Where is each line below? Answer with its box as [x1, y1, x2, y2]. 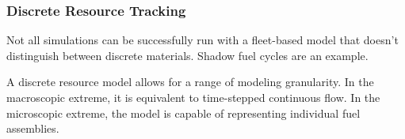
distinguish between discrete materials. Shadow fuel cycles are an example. [6, 47, 369, 63]
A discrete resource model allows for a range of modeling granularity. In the [6, 73, 374, 90]
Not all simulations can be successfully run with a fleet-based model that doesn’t [6, 32, 399, 48]
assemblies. [6, 120, 59, 137]
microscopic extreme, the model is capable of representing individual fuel [6, 104, 361, 121]
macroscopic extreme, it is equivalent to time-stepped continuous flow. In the [6, 89, 380, 105]
